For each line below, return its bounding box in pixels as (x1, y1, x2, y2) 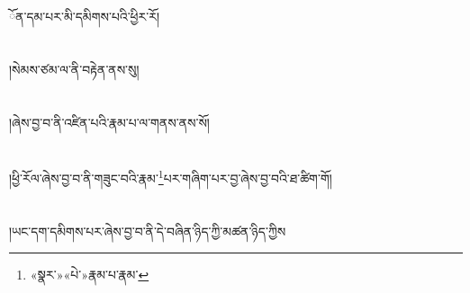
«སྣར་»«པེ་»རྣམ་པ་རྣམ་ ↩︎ (30, 265, 149, 284)
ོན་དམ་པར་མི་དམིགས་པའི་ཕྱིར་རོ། (9, 7, 160, 25)
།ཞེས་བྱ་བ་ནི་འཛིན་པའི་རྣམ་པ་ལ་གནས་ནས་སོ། (9, 112, 210, 131)
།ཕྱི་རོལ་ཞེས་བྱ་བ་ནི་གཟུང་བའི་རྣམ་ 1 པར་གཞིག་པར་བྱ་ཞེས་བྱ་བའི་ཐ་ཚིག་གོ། (9, 166, 332, 187)
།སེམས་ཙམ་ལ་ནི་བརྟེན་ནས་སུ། (9, 59, 140, 78)
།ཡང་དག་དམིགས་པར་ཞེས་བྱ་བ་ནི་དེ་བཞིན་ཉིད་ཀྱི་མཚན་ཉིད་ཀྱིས (9, 221, 286, 240)
